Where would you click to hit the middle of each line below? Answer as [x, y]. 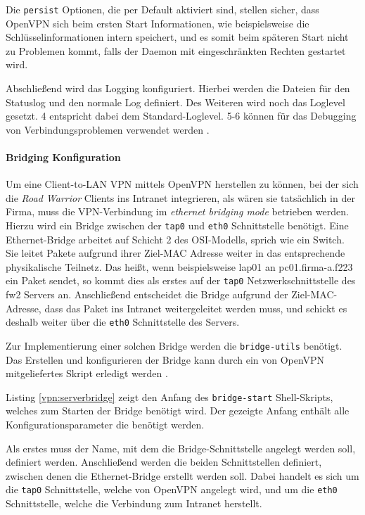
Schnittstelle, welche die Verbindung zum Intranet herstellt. [134, 503]
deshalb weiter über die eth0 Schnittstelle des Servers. [123, 322]
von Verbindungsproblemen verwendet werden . [108, 129]
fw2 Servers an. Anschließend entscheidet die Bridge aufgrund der [147, 294]
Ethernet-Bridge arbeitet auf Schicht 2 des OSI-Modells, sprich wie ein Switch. [175, 239]
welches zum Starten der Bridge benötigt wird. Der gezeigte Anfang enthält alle [178, 411]
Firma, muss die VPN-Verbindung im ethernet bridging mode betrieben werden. [177, 211]
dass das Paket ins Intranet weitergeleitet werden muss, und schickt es [196, 308]
